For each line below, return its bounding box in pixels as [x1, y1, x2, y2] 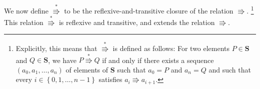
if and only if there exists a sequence [102, 54, 214, 65]
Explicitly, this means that [15, 42, 97, 53]
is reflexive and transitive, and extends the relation [58, 16, 215, 27]
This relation [4, 16, 43, 27]
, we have [48, 54, 76, 65]
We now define [4, 5, 49, 15]
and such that [208, 64, 251, 74]
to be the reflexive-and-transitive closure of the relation [64, 5, 233, 15]
